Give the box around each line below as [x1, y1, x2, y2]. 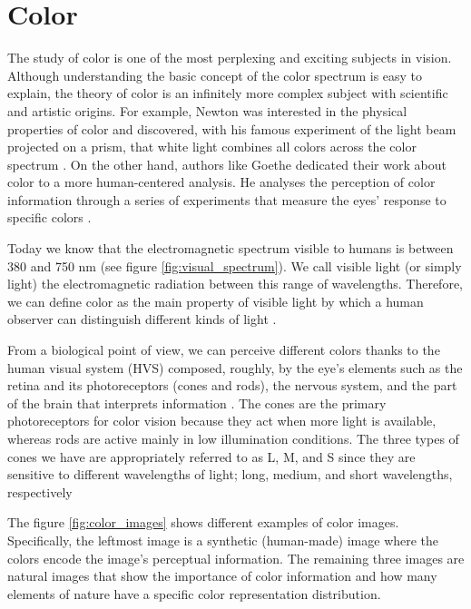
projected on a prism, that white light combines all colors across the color [7, 137, 417, 156]
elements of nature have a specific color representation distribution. [7, 584, 381, 603]
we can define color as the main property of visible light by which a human [7, 291, 424, 310]
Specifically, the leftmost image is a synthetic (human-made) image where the [7, 530, 439, 549]
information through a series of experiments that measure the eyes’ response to [7, 190, 446, 209]
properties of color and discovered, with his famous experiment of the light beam [7, 119, 456, 138]
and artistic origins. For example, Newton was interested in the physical [7, 101, 407, 120]
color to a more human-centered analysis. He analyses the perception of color [7, 172, 436, 192]
